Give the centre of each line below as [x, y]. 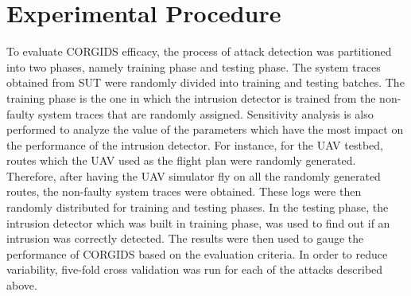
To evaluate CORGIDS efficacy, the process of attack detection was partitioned [199, 51]
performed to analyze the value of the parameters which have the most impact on [205, 129]
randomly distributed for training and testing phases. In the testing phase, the [198, 207]
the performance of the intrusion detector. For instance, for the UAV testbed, [195, 144]
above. [22, 285]
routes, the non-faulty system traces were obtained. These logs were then [184, 191]
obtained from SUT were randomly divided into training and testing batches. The [205, 82]
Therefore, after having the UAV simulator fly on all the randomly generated [194, 175]
